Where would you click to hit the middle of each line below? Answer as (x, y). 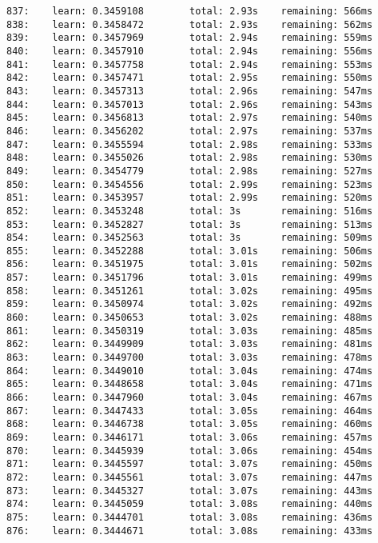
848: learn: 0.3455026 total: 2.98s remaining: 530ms (190, 158)
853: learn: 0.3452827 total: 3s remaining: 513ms (190, 224)
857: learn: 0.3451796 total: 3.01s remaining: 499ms (190, 278)
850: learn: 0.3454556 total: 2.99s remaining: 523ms (190, 184)
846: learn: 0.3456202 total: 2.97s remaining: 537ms (190, 131)
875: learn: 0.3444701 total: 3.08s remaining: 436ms (190, 517)
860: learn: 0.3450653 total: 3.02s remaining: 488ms (190, 318)
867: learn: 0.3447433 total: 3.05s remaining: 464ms (190, 411)
